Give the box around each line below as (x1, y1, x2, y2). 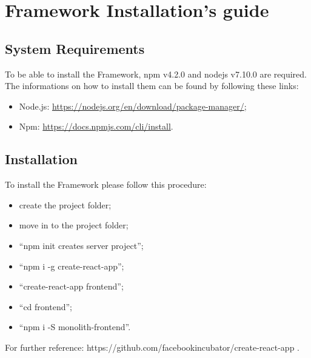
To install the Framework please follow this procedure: (5, 178, 207, 191)
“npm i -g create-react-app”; (19, 259, 124, 272)
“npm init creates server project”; (19, 239, 144, 251)
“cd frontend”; (19, 300, 72, 313)
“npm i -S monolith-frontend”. (19, 320, 131, 333)
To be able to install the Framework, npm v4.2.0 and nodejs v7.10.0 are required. (5, 67, 307, 80)
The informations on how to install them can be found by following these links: (5, 79, 299, 92)
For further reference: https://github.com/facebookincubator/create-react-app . (5, 340, 299, 353)
